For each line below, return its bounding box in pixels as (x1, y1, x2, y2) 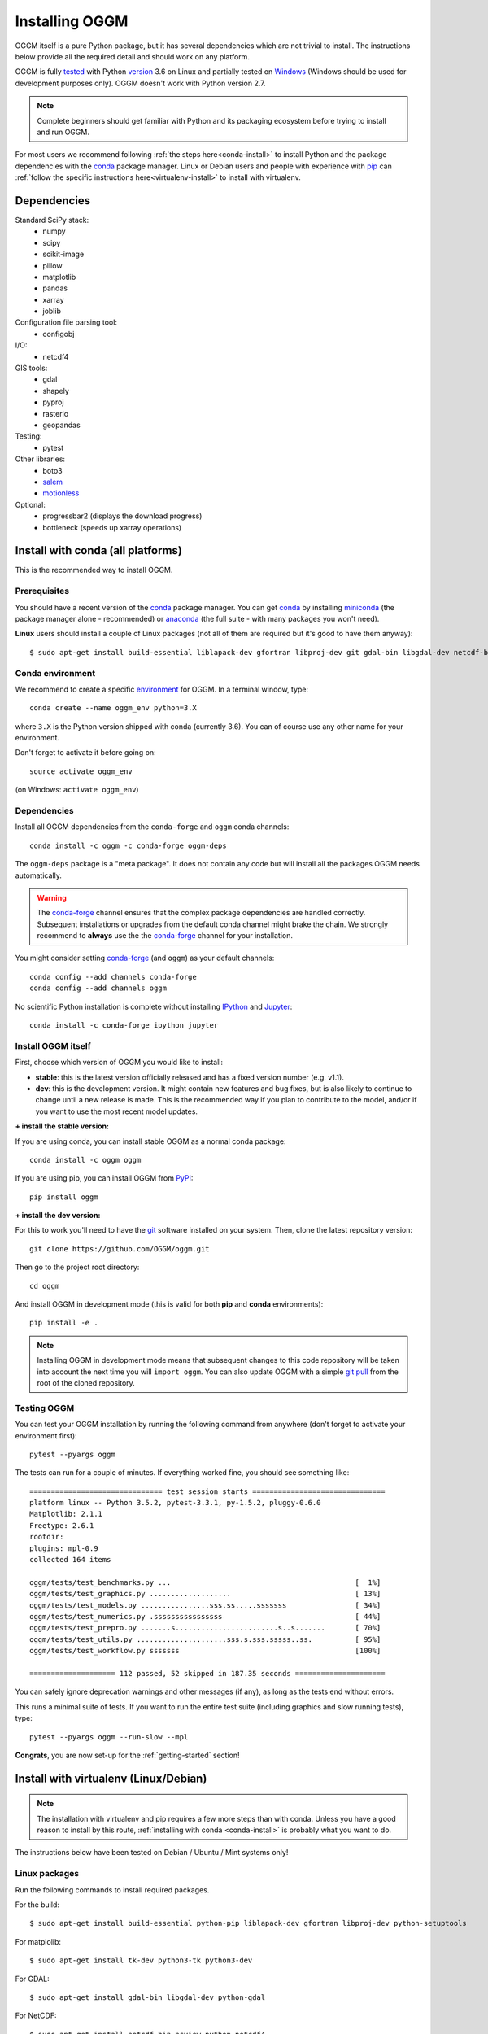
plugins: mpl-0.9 (29, 1543, 98, 1553)
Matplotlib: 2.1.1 (29, 1509, 103, 1519)
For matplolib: (15, 1936, 61, 1946)
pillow (42, 260, 63, 270)
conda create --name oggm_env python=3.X (29, 704, 197, 713)
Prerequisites (15, 586, 69, 597)
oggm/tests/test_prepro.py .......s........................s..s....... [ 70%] (29, 1623, 381, 1633)
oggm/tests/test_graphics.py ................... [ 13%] (29, 1589, 381, 1599)
